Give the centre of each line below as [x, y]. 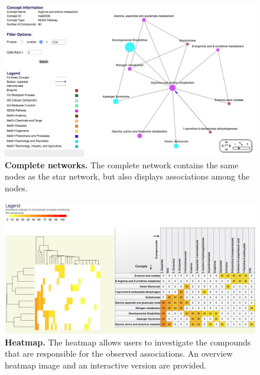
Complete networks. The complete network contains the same [122, 164]
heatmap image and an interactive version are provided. [106, 365]
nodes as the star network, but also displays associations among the [127, 176]
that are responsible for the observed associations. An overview [119, 353]
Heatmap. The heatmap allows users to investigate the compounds [128, 342]
